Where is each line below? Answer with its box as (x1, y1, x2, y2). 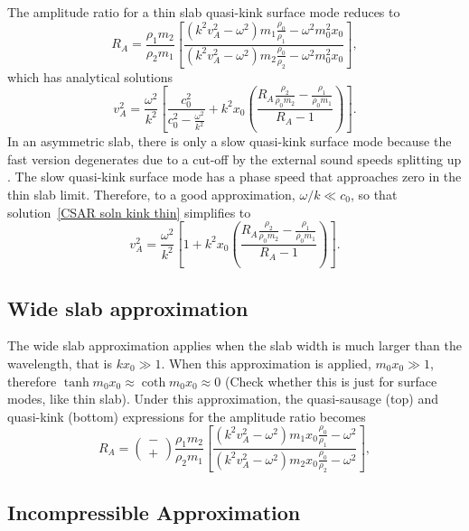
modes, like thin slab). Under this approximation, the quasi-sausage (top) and (7, 389, 438, 408)
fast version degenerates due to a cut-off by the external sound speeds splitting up (7, 149, 462, 168)
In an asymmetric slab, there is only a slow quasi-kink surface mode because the (7, 132, 452, 151)
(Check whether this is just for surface (224, 371, 437, 390)
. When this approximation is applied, (161, 353, 371, 372)
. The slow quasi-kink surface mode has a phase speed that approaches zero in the (7, 167, 462, 186)
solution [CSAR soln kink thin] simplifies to (7, 202, 251, 221)
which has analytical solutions (7, 67, 174, 86)
